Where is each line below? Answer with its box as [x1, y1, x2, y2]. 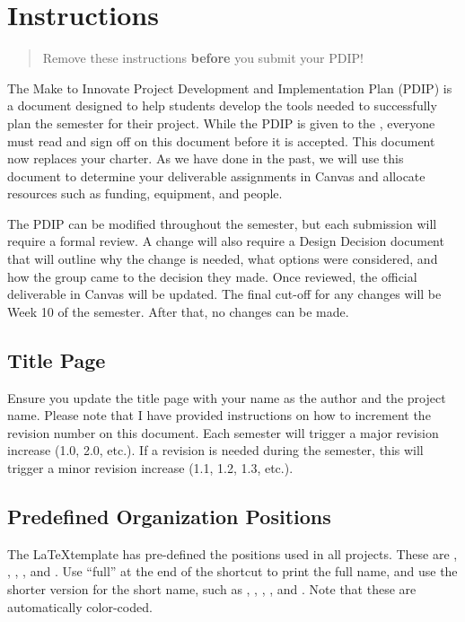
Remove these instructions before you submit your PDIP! [42, 48, 364, 67]
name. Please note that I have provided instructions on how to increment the [7, 406, 431, 425]
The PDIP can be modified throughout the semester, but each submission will [7, 214, 437, 232]
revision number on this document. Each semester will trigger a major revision [7, 423, 439, 442]
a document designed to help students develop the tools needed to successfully [7, 96, 437, 115]
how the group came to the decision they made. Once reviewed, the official [7, 267, 417, 285]
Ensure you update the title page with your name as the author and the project [7, 388, 446, 407]
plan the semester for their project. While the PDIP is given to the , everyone [7, 113, 435, 132]
